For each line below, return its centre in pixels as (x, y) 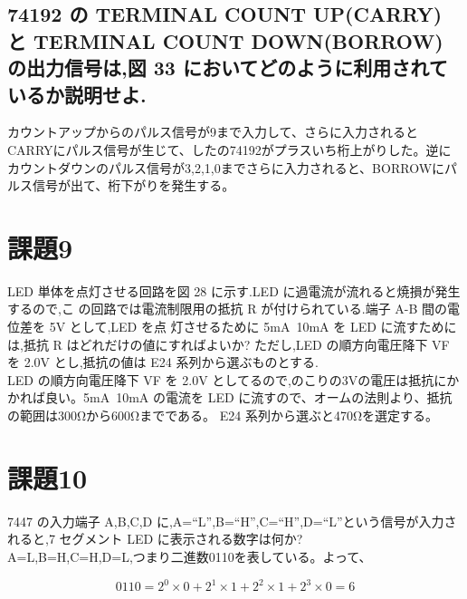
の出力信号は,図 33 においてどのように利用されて (228, 68)
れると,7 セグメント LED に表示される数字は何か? (155, 539)
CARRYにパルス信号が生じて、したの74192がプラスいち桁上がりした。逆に (229, 149)
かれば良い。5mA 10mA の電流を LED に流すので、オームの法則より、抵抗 (230, 397)
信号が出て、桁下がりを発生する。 (133, 185)
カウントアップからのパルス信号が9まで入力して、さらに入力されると (213, 132)
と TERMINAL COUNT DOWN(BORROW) (225, 40)
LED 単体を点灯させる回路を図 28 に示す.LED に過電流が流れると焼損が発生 (234, 290)
